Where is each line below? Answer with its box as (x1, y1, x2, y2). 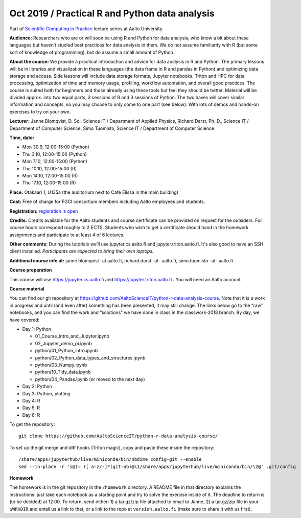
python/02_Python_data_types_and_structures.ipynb (35, 354, 146, 361)
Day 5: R (22, 404, 40, 411)
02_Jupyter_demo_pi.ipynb (35, 340, 92, 346)
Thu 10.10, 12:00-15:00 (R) (22, 165, 77, 171)
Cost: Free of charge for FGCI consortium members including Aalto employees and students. (9, 198, 205, 205)
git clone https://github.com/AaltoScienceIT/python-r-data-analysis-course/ (18, 433, 218, 439)
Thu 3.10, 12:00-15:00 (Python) (22, 151, 87, 157)
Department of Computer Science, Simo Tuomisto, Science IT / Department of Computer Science (9, 125, 215, 131)
